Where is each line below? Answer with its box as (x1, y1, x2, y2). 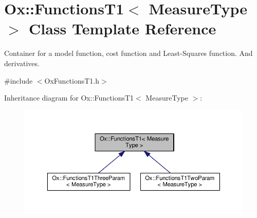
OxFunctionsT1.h (44, 75, 100, 86)
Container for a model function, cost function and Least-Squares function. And (4, 48, 253, 58)
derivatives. (4, 57, 40, 68)
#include (4, 75, 33, 86)
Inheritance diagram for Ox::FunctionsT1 (4, 92, 134, 103)
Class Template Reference (29, 18, 216, 39)
